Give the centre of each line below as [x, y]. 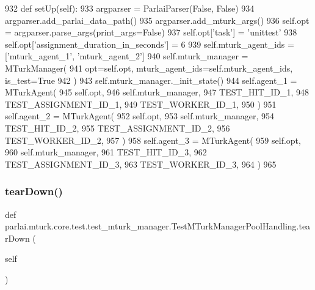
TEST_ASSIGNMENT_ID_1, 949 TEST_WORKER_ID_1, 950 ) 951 [141, 104]
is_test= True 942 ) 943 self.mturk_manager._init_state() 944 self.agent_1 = [151, 80]
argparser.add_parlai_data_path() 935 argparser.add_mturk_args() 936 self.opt [157, 20]
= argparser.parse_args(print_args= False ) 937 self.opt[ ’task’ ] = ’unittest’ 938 [151, 32]
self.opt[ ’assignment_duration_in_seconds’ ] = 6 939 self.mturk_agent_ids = [150, 44]
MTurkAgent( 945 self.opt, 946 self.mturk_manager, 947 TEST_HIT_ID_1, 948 [157, 92]
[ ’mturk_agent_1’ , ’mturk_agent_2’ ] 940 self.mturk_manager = [127, 56]
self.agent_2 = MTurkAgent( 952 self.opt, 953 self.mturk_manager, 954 [139, 116]
